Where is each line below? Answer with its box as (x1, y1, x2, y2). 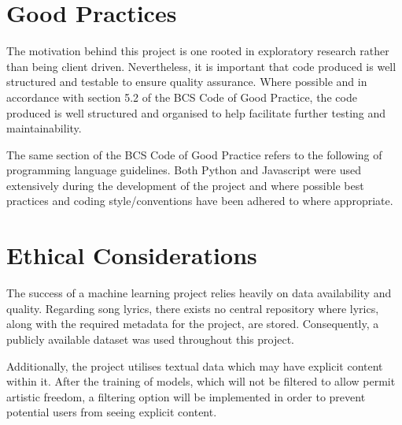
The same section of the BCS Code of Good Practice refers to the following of (6, 146, 382, 162)
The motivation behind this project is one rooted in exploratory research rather (6, 43, 389, 59)
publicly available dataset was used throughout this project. (6, 330, 294, 347)
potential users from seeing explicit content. (6, 404, 217, 420)
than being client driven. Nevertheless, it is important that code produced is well (6, 58, 396, 74)
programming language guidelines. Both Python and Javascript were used (6, 162, 361, 178)
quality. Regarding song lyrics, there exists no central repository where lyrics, (6, 300, 379, 316)
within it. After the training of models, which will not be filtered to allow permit (6, 373, 396, 390)
